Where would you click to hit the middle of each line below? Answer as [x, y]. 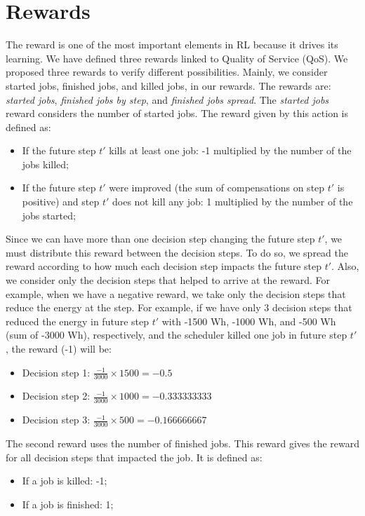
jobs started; [49, 215]
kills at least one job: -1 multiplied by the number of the [230, 150]
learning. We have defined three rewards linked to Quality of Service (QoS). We [177, 58]
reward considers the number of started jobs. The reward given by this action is [177, 113]
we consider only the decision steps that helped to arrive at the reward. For [168, 280]
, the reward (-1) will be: [59, 348]
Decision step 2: [56, 396]
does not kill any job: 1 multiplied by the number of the [232, 202]
